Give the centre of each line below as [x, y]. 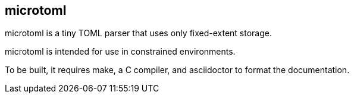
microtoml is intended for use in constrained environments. [120, 52]
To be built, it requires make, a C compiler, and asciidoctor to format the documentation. [177, 70]
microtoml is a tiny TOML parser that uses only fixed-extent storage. [138, 33]
